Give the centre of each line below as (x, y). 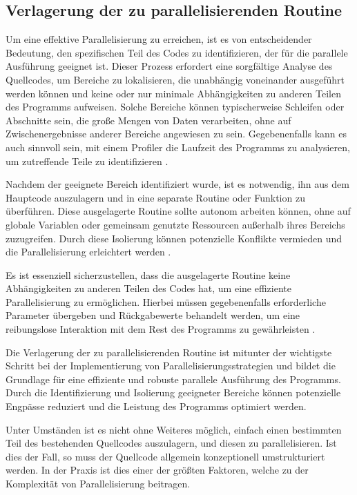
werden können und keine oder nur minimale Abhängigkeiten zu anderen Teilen (173, 93)
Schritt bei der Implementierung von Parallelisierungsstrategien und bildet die (171, 366)
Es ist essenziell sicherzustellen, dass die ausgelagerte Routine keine (148, 274)
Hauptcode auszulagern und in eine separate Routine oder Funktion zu (155, 197)
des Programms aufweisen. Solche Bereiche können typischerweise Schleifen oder (175, 107)
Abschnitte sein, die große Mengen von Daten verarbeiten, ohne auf (148, 120)
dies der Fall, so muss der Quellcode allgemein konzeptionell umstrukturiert (165, 456)
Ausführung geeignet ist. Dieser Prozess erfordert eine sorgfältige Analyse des (169, 66)
